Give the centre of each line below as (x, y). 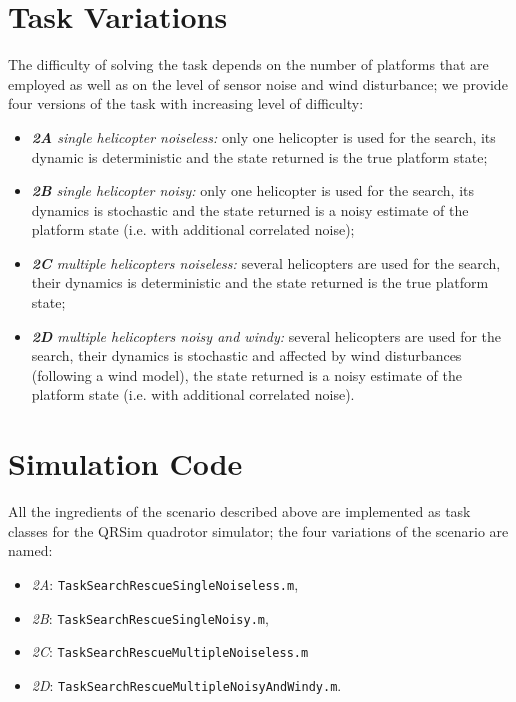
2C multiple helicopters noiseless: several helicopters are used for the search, (266, 262)
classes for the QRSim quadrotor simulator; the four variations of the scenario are (258, 530)
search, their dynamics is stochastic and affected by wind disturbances (246, 355)
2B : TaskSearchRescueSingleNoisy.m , (150, 617)
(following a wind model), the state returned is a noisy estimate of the (246, 374)
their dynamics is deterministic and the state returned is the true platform (260, 282)
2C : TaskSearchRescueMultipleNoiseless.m (170, 651)
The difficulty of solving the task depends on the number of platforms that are (248, 64)
